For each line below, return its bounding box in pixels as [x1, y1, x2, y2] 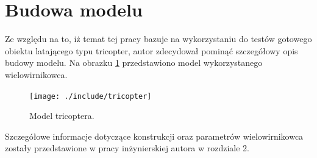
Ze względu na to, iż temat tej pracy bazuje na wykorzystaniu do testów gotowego [5, 32, 312, 45]
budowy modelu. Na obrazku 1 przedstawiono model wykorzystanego [5, 56, 263, 69]
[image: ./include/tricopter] [29, 92, 152, 101]
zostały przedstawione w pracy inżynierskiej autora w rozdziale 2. [5, 142, 250, 154]
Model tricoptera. [29, 109, 94, 122]
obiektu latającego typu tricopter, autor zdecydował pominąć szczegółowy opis [5, 44, 298, 57]
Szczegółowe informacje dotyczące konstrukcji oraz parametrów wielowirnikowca [5, 129, 304, 142]
